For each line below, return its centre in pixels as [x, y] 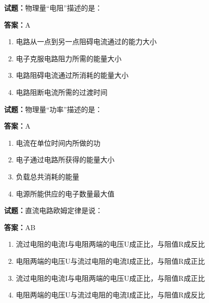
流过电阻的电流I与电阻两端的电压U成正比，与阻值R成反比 [110, 244]
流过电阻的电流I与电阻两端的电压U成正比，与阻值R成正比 [110, 278]
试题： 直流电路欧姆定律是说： [53, 210]
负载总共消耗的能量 [47, 176]
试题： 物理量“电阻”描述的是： [53, 8]
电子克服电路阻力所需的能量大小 [69, 58]
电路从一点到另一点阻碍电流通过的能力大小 [86, 41]
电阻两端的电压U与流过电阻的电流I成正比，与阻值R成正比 [110, 261]
